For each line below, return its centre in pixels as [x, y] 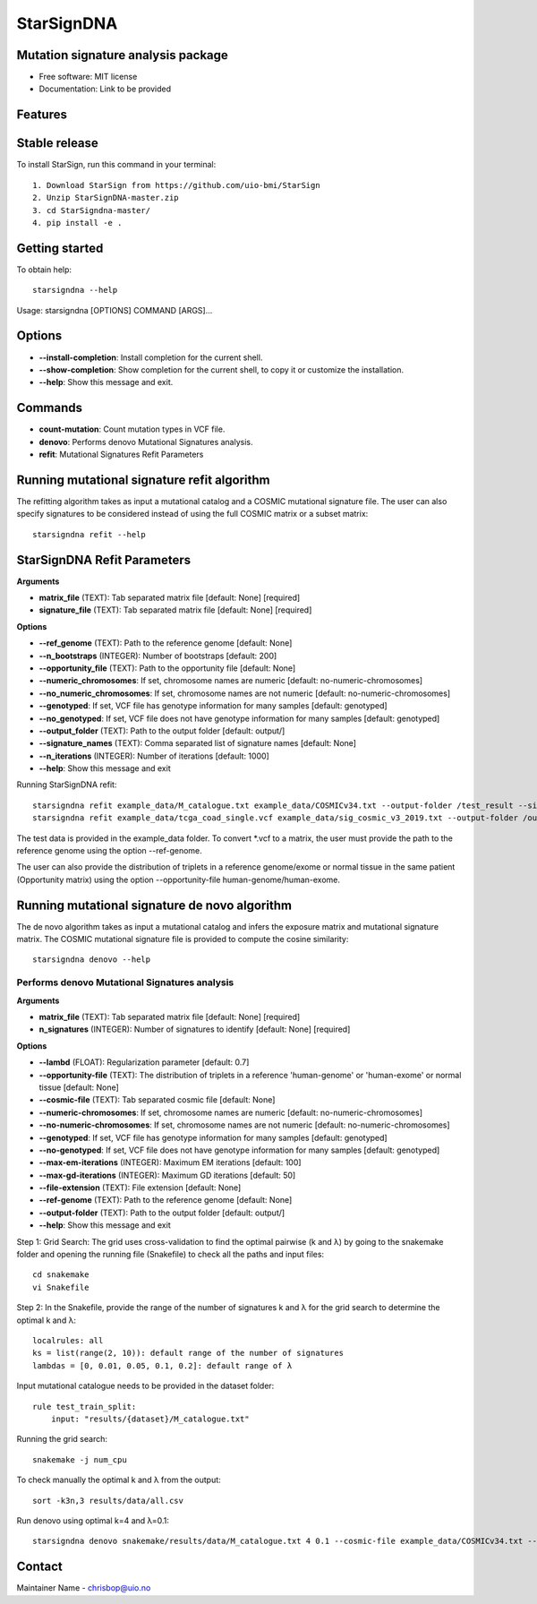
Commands [50, 408]
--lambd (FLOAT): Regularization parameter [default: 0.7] [144, 1062]
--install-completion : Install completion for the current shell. [151, 357]
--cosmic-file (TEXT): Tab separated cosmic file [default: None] [157, 1100]
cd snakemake [61, 1275]
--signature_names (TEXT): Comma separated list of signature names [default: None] [198, 743]
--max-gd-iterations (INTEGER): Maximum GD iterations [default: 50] [167, 1175]
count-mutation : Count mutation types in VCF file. [132, 429]
